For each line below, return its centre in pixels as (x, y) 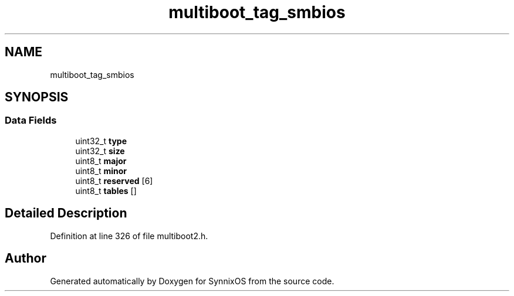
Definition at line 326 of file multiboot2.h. (129, 236)
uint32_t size (100, 151)
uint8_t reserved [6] (114, 181)
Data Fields (31, 120)
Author (26, 258)
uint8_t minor (101, 171)
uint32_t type (101, 141)
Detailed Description (66, 213)
